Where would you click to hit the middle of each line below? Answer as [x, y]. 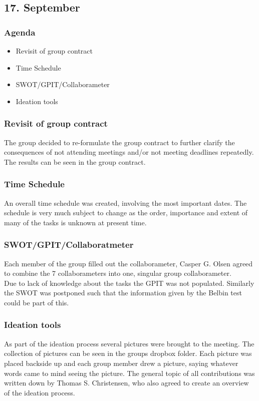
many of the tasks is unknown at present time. [75, 222]
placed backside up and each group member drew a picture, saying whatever [121, 363]
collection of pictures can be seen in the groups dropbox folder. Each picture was [128, 353]
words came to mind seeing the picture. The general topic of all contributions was [129, 373]
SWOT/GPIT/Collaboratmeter [69, 245]
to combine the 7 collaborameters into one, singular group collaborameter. [118, 273]
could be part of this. [37, 302]
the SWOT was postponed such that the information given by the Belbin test [123, 293]
